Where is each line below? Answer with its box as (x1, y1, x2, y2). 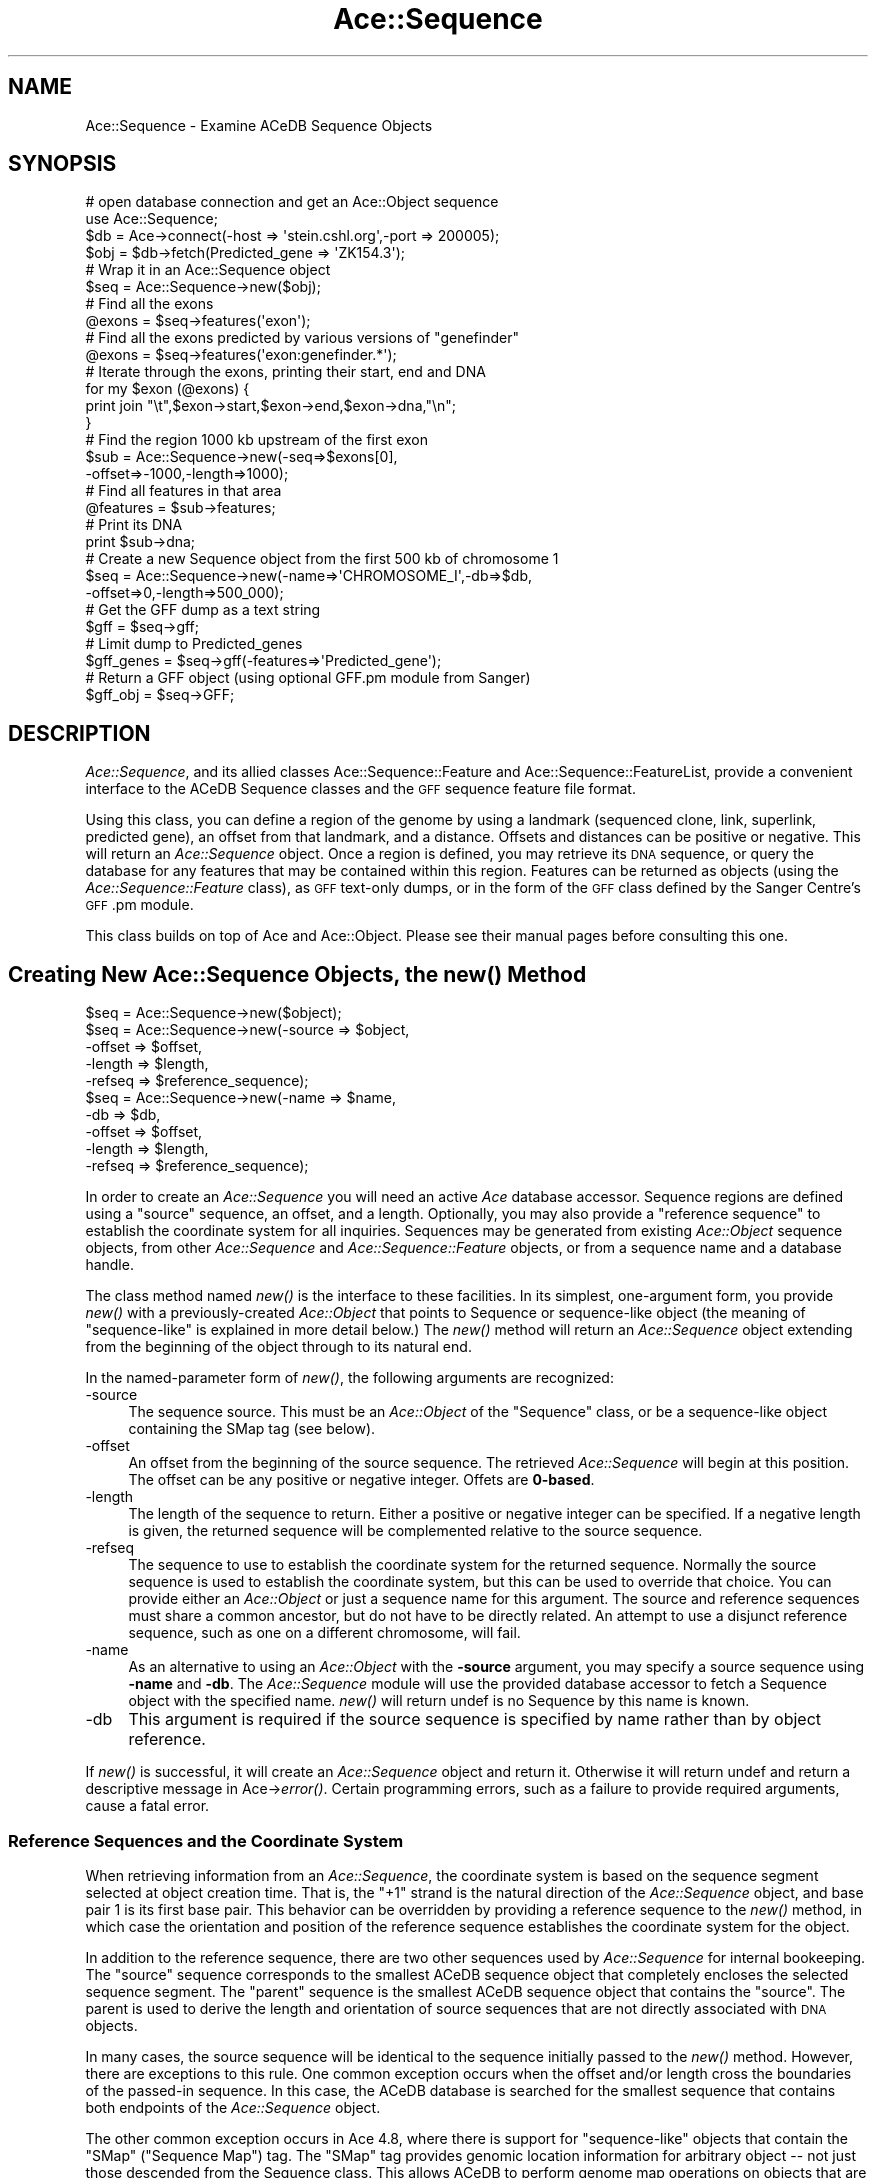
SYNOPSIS (8, 151, 117, 177)
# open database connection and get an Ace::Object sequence (85, 193, 499, 211)
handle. (85, 1256, 134, 1274)
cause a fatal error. (85, 1797, 210, 1815)
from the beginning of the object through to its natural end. (85, 1338, 472, 1356)
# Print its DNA (85, 516, 183, 534)
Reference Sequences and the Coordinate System (8, 1830, 404, 1851)
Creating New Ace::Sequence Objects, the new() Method (8, 961, 587, 987)
